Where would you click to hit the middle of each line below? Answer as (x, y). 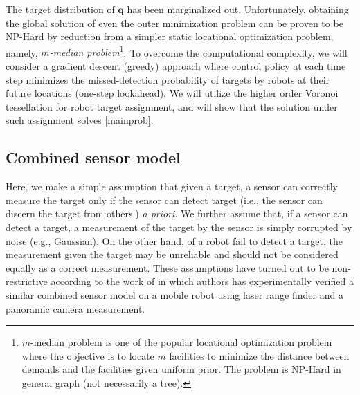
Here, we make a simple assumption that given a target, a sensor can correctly (172, 186)
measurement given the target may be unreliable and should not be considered (172, 254)
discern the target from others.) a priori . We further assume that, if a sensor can (177, 213)
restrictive (27, 281)
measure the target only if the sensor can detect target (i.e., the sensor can (164, 200)
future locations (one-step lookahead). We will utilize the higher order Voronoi (172, 93)
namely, (22, 52)
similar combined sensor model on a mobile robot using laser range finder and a (174, 294)
